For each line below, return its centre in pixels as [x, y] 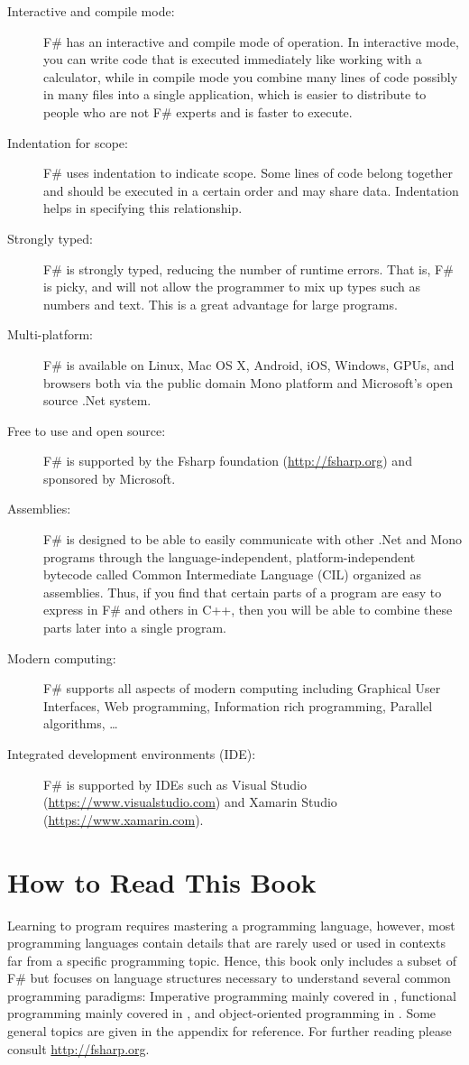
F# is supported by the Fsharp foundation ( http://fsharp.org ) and [228, 461]
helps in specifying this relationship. [143, 208]
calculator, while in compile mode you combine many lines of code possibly [251, 76]
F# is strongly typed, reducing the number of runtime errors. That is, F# [248, 269]
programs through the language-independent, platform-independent [230, 556]
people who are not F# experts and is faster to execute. [198, 111]
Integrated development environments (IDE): [132, 754]
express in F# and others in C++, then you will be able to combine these [248, 610]
